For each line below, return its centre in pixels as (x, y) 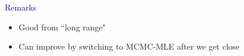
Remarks (21, 7)
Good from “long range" (62, 27)
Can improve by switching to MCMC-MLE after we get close (129, 46)
